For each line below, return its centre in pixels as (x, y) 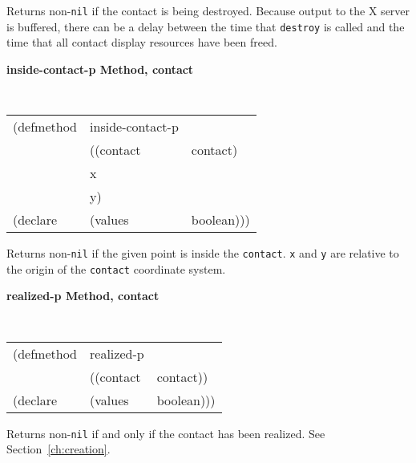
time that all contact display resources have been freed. (142, 42)
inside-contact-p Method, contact (100, 69)
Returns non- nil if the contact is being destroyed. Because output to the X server (208, 10)
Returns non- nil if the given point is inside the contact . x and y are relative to (203, 253)
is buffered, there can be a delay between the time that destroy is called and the (206, 26)
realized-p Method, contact (83, 296)
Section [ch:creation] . (59, 449)
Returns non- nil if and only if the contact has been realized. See (166, 433)
